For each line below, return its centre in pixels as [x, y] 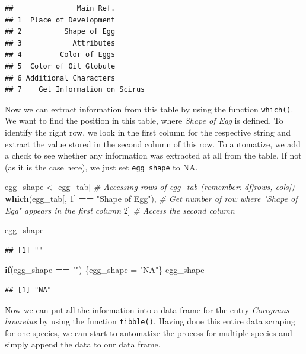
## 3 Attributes [60, 43]
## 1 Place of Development [60, 20]
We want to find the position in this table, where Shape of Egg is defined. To [144, 120]
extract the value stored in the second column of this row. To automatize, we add [153, 144]
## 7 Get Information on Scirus [75, 90]
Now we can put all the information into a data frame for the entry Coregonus [147, 309]
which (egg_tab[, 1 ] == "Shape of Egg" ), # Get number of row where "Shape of [151, 199]
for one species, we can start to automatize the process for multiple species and [149, 332]
